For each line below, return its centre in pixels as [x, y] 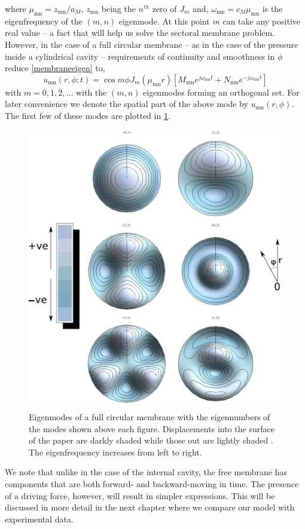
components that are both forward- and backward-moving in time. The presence [152, 483]
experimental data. [39, 519]
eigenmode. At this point [164, 21]
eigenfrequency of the [44, 21]
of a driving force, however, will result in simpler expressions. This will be [140, 495]
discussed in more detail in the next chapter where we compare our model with [150, 507]
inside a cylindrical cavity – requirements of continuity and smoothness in [140, 56]
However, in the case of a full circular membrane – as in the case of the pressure [152, 44]
